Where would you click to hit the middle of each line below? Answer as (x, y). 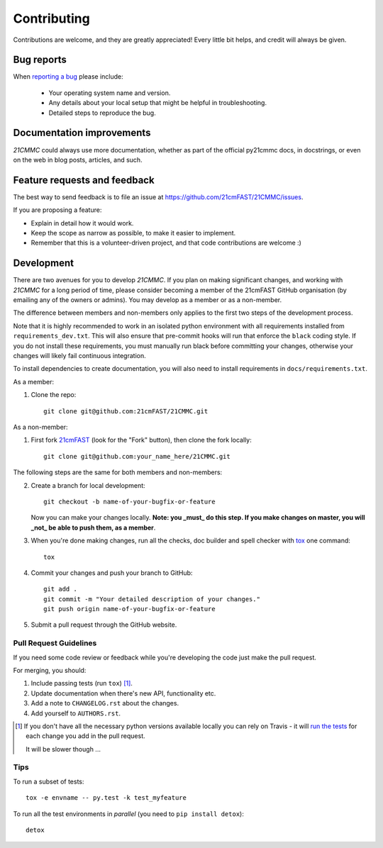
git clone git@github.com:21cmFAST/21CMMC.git (126, 411)
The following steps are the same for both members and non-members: (118, 472)
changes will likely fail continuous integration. (80, 356)
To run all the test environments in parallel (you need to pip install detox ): (128, 814)
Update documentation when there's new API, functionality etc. (123, 693)
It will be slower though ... (63, 749)
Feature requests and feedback (84, 180)
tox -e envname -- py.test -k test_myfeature (106, 798)
